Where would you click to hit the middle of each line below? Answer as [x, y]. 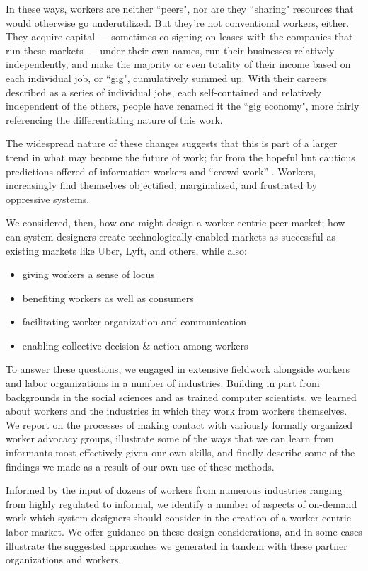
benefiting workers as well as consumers [108, 298]
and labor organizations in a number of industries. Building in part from [163, 383]
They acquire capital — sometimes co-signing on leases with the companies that [179, 36]
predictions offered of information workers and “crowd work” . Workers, [161, 171]
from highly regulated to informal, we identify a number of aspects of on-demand [182, 503]
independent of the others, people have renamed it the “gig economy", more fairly [183, 106]
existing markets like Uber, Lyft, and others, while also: [126, 250]
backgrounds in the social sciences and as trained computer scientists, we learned [181, 397]
